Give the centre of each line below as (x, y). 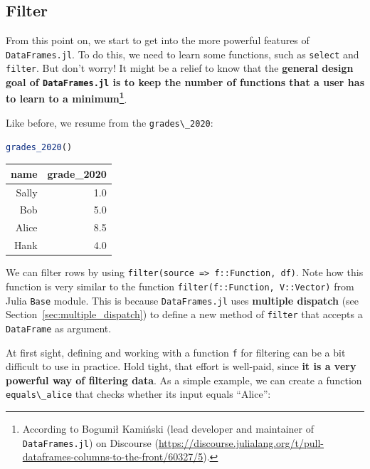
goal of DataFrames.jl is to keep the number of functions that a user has (185, 82)
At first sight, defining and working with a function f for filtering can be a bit (176, 352)
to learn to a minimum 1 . (67, 98)
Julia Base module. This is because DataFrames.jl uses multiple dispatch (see (183, 300)
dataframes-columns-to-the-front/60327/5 (113, 457)
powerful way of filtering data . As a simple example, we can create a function (184, 380)
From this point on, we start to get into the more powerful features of (158, 40)
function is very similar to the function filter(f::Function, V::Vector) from (180, 286)
